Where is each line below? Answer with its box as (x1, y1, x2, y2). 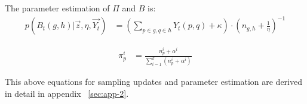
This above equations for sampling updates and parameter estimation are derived (5, 75, 302, 88)
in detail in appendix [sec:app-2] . (5, 87, 129, 99)
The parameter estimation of (5, 2, 110, 14)
